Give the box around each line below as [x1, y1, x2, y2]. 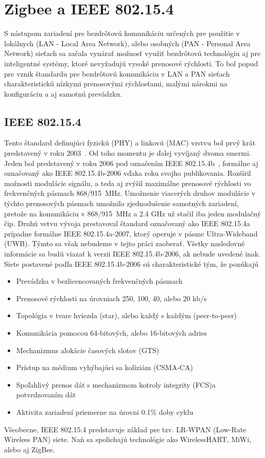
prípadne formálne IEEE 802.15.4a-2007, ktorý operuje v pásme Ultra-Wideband [4, 228, 258, 239]
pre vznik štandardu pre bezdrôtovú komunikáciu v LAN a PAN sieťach [4, 68, 230, 79]
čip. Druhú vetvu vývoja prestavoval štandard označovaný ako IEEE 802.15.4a [4, 218, 250, 229]
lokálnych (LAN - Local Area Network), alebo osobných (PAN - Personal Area [4, 38, 251, 48]
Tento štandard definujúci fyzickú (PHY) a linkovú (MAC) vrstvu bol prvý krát [4, 137, 256, 148]
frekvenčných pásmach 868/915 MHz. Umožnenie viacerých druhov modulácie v [4, 188, 256, 198]
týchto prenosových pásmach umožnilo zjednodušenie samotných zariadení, [4, 198, 239, 209]
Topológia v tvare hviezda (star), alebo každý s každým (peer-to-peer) [16, 310, 237, 321]
